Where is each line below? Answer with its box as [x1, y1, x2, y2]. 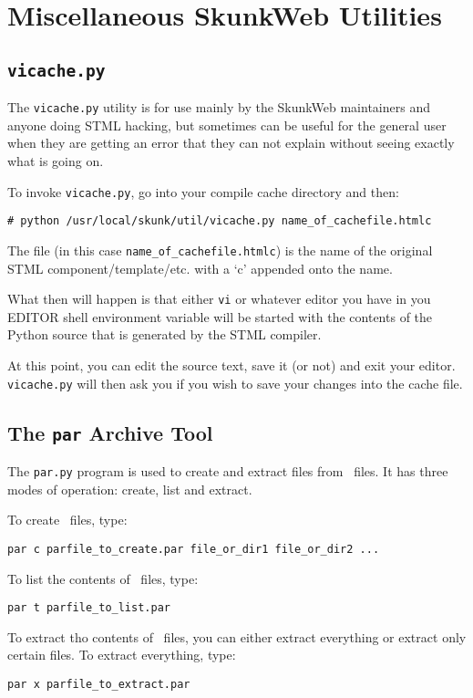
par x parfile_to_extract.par [7, 677, 190, 691]
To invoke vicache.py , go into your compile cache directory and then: [7, 182, 399, 201]
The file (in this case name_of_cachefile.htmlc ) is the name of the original [7, 240, 433, 259]
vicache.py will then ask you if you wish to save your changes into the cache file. [7, 373, 463, 392]
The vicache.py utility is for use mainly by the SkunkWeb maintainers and [7, 98, 430, 117]
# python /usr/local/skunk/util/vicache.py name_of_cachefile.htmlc [7, 214, 432, 228]
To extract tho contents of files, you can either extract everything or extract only [7, 627, 467, 646]
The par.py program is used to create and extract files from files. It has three [7, 462, 448, 481]
